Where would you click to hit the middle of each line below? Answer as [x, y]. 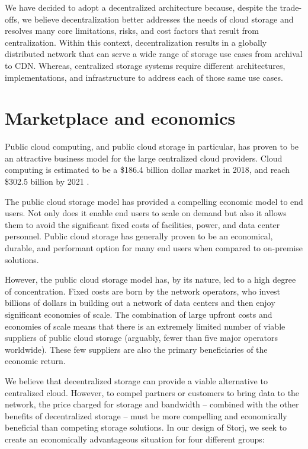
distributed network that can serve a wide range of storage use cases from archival [154, 54]
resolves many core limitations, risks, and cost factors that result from [132, 31]
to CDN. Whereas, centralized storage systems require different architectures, [145, 65]
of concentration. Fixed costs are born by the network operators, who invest [143, 291]
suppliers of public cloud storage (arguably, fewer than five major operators [142, 338]
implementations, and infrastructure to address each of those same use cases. [144, 77]
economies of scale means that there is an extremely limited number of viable [145, 326]
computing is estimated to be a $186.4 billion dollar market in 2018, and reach [147, 170]
